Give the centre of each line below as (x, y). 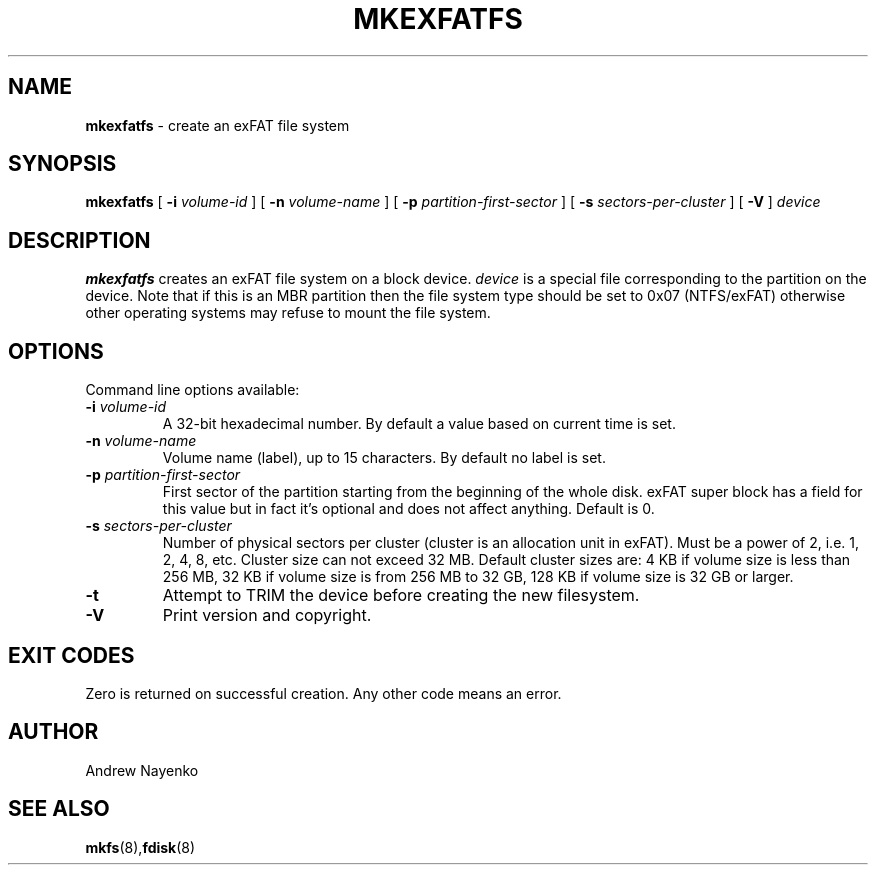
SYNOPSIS (62, 164)
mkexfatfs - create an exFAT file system (217, 125)
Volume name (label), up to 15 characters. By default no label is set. (384, 458)
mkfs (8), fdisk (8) (140, 847)
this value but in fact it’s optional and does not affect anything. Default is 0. (408, 509)
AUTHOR (53, 732)
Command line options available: (192, 390)
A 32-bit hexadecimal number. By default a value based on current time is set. (419, 424)
